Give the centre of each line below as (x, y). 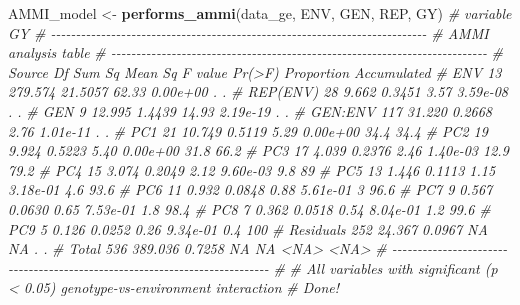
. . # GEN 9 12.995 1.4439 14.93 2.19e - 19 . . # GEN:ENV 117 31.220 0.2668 (250, 110)
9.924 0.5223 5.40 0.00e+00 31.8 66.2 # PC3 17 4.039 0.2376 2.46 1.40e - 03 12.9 (258, 150)
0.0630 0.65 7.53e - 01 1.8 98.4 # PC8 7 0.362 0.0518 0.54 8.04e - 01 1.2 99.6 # (249, 208)
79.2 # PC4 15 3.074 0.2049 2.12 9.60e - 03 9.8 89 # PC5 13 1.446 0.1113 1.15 (252, 169)
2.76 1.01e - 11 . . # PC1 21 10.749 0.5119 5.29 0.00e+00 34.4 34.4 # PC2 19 (248, 130)
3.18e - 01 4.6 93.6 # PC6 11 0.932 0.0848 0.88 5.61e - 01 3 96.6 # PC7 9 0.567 (250, 189)
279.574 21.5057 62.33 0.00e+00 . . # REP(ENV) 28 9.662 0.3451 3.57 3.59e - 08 (258, 91)
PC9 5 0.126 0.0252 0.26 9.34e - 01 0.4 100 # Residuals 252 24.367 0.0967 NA (248, 228)
